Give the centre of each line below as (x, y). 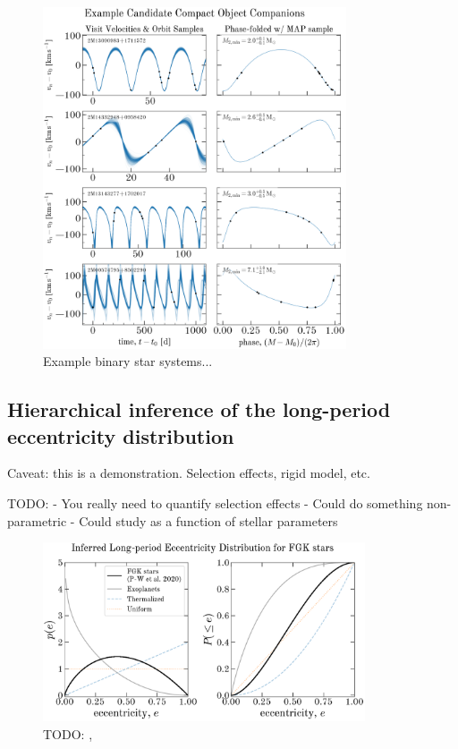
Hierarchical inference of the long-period (199, 409)
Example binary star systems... (128, 361)
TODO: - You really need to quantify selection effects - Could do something (215, 503)
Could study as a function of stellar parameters (208, 520)
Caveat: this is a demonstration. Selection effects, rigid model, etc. (189, 473)
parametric (37, 520)
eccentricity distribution (121, 435)
